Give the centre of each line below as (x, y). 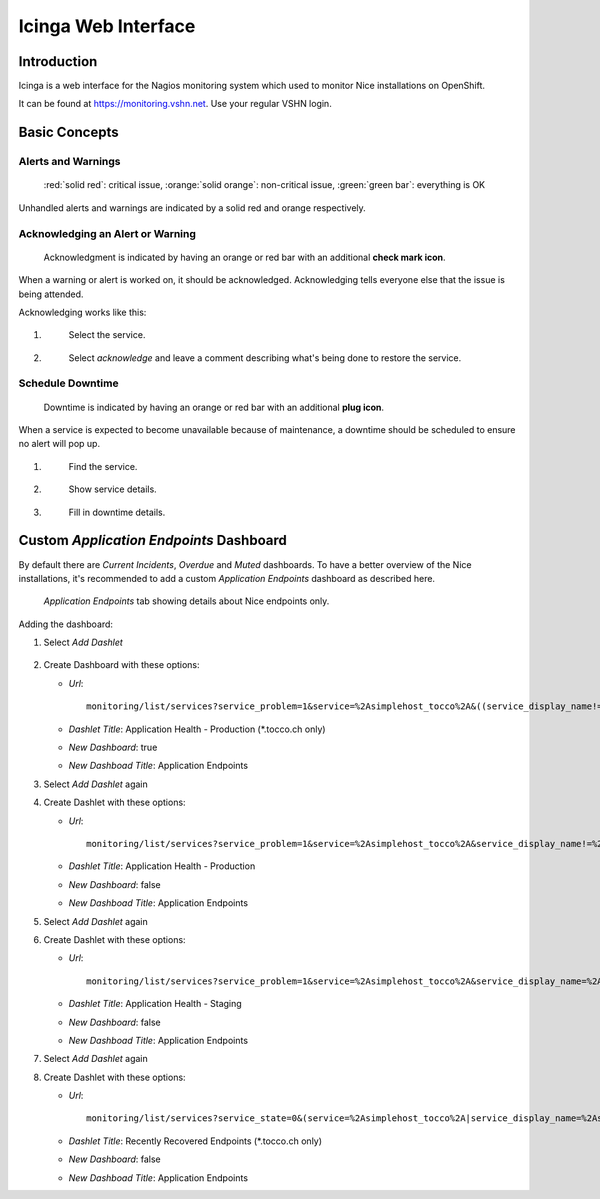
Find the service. (103, 466)
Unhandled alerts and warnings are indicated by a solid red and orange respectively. (192, 207)
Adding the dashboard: (66, 624)
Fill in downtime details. (117, 512)
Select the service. (107, 335)
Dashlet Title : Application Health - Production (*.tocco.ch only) (197, 729)
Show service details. (112, 489)
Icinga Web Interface (107, 26)
